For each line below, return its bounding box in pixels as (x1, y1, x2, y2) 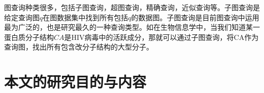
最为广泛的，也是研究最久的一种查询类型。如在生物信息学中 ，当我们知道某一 (4, 22, 260, 32)
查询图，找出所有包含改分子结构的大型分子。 (4, 41, 153, 52)
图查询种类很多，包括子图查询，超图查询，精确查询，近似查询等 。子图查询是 (4, 2, 260, 12)
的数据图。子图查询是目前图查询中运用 (131, 12, 259, 22)
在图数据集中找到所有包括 (43, 12, 128, 22)
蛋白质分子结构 (4, 31, 54, 42)
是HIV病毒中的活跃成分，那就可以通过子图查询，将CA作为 (64, 31, 259, 42)
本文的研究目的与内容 (4, 71, 147, 92)
